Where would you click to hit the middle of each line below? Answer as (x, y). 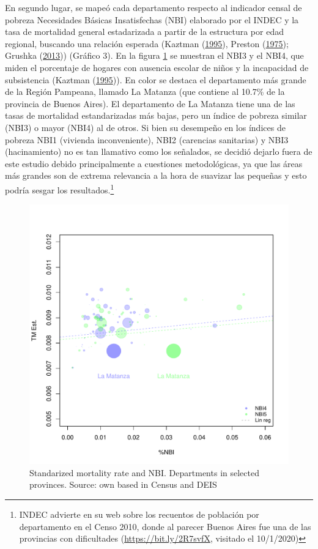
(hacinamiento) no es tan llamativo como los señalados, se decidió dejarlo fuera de (159, 151)
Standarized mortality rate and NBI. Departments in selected (144, 472)
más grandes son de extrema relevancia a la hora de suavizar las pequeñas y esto (156, 175)
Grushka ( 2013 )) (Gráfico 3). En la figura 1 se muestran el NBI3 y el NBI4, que (154, 55)
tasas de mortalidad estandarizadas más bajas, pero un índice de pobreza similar (156, 115)
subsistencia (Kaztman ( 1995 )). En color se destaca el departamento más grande (156, 79)
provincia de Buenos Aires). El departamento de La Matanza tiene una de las (150, 103)
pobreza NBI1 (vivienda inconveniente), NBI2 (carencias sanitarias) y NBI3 (147, 139)
